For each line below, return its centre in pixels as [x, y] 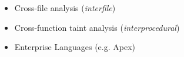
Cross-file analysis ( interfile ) [65, 8]
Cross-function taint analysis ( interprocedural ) [97, 27]
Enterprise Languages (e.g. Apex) [75, 47]
